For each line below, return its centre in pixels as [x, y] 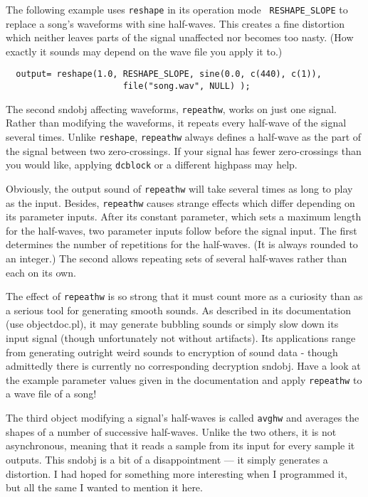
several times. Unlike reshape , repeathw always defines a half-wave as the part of [184, 137]
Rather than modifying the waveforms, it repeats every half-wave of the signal [176, 123]
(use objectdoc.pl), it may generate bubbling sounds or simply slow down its [172, 324]
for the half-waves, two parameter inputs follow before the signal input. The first [182, 230]
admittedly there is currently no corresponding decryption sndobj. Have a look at [183, 366]
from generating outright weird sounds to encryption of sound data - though [172, 352]
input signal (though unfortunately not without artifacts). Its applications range [181, 338]
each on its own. [41, 272]
